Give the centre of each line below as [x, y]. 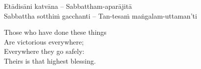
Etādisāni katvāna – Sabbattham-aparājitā [68, 6]
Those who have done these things [55, 32]
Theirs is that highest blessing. [50, 60]
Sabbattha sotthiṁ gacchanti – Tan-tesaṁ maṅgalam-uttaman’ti [100, 15]
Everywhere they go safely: [44, 51]
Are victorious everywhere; [44, 41]
